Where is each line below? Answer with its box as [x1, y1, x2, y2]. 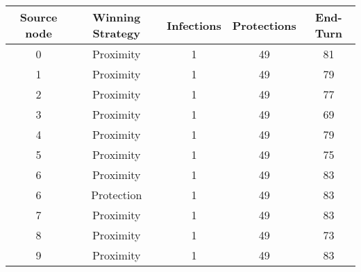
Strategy [92, 25, 140, 41]
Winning [92, 9, 141, 25]
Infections [167, 17, 221, 33]
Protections [232, 17, 296, 33]
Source [19, 9, 58, 25]
